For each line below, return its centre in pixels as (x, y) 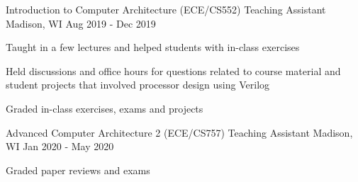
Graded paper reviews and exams (78, 170)
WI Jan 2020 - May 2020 (60, 146)
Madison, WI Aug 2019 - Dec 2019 (81, 23)
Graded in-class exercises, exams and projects (105, 108)
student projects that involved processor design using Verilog (138, 85)
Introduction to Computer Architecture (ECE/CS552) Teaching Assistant (166, 9)
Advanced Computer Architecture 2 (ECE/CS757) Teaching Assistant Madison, (179, 132)
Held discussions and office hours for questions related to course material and (173, 70)
